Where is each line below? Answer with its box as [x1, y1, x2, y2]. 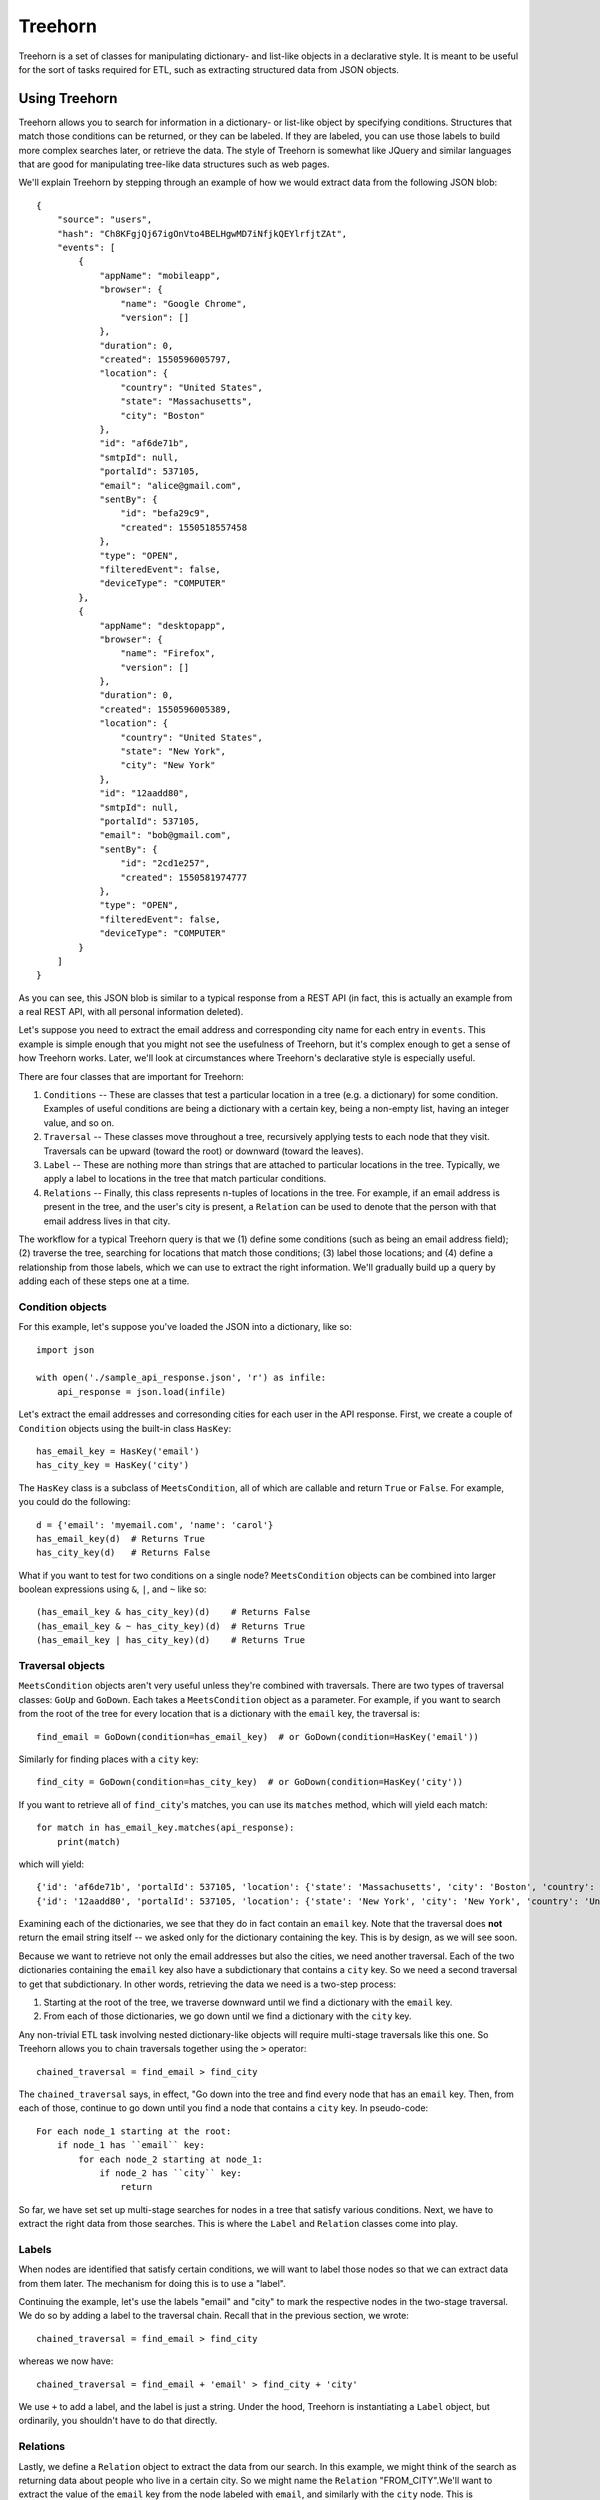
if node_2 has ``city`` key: [99, 2167, 242, 2179]
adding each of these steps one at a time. [18, 1275, 190, 1287]
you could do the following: [18, 1496, 131, 1508]
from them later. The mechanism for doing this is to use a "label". [18, 2277, 286, 2289]
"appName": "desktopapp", [99, 620, 227, 631]
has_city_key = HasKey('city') [36, 1460, 190, 1471]
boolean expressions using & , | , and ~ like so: [18, 1583, 207, 1595]
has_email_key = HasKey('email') [36, 1445, 200, 1457]
